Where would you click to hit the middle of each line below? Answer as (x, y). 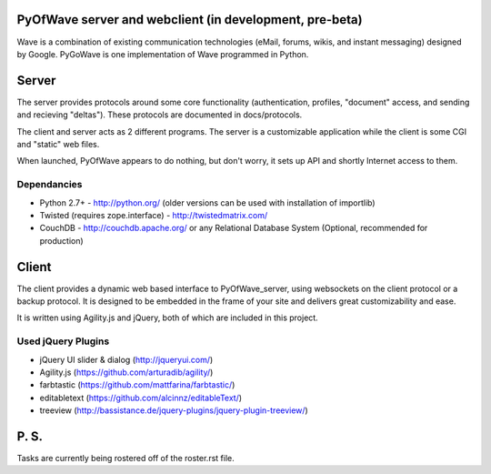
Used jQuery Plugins (63, 341)
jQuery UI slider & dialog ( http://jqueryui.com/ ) (126, 359)
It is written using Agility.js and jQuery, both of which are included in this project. (167, 318)
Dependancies (50, 185)
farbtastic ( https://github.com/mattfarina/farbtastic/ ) (137, 385)
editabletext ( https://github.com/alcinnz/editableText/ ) (141, 398)
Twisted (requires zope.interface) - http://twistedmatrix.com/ (154, 215)
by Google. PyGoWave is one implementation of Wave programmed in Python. (163, 54)
